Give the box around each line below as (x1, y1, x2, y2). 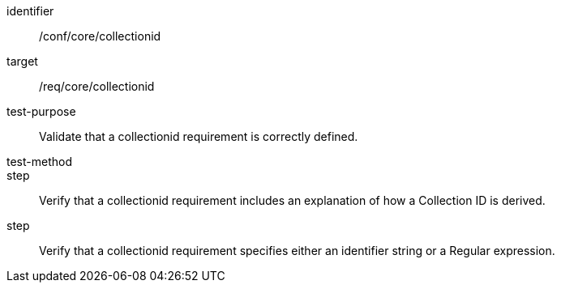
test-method (6, 155, 72, 168)
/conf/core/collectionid (39, 29, 161, 43)
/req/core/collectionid (39, 79, 155, 93)
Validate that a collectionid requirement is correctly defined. (39, 130, 358, 143)
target (6, 54, 38, 68)
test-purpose (6, 104, 76, 118)
